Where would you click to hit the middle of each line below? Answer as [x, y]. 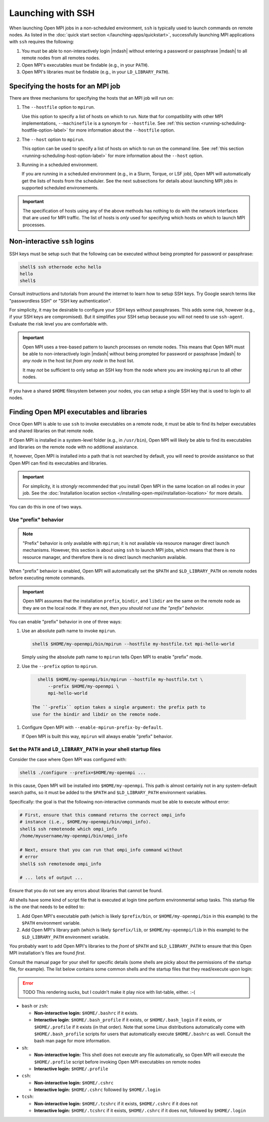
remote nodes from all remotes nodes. [61, 58]
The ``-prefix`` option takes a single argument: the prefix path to [119, 707]
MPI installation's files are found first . [47, 953]
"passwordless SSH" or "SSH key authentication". [60, 301]
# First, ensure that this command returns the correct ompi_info [102, 815]
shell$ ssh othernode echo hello [61, 267]
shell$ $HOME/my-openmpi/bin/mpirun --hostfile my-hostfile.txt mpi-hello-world [133, 644]
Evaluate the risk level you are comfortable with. [59, 323]
